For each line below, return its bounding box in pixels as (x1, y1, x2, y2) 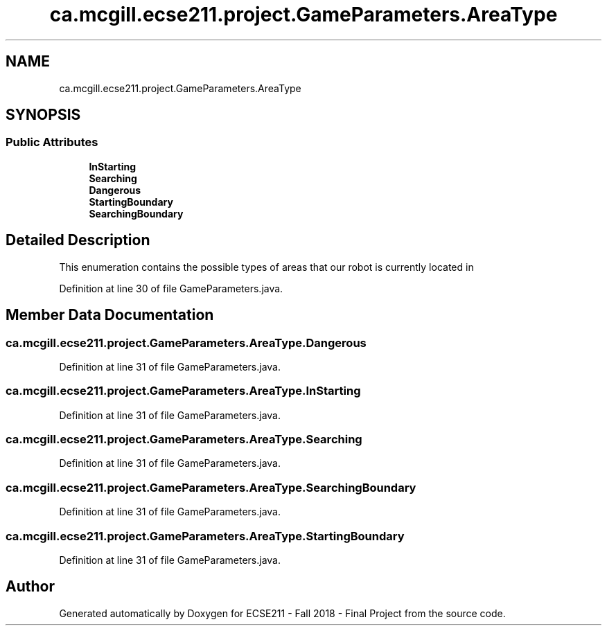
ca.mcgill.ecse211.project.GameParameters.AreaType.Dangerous (6, 335, 367, 350)
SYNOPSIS (6, 106, 81, 124)
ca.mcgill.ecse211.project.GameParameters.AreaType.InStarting (6, 384, 361, 398)
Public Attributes (6, 135, 98, 150)
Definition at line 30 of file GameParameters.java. (59, 282, 283, 294)
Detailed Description (6, 231, 150, 249)
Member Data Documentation (6, 306, 214, 324)
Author (6, 578, 55, 596)
